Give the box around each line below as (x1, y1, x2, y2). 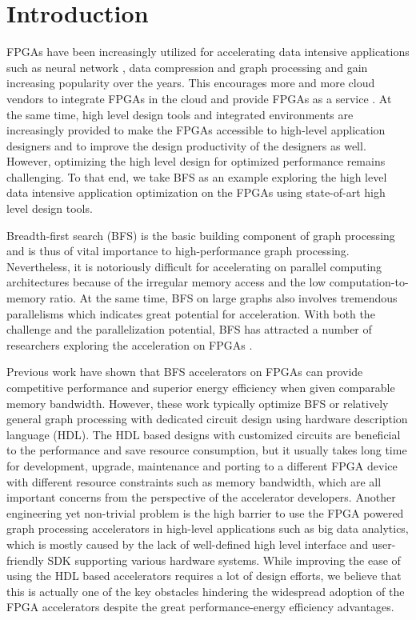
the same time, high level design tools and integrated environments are (6, 106, 354, 122)
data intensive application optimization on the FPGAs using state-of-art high (6, 184, 386, 201)
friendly (6, 551, 44, 568)
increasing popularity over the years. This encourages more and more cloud (6, 74, 375, 91)
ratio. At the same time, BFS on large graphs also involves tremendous (50, 290, 398, 306)
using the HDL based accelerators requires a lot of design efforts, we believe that (6, 567, 402, 584)
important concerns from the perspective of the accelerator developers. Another (6, 489, 396, 506)
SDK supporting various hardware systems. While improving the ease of (47, 551, 401, 568)
